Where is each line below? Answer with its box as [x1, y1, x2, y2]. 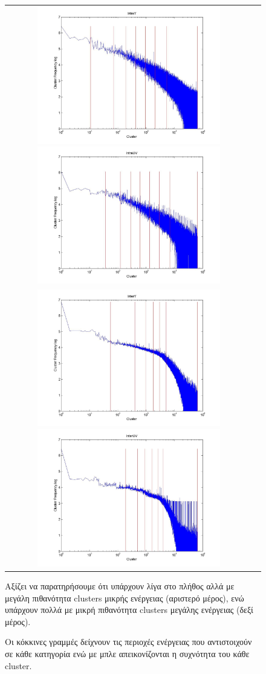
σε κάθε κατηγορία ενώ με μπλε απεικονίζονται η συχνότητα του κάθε [5, 647, 250, 659]
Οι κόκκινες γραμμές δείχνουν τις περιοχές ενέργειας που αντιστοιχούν [5, 635, 252, 648]
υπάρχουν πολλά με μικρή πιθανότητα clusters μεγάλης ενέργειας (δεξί [5, 603, 253, 616]
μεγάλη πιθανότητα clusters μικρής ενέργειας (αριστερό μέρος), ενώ [5, 591, 244, 604]
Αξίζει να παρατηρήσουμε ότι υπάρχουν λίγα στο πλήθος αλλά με [5, 579, 235, 592]
